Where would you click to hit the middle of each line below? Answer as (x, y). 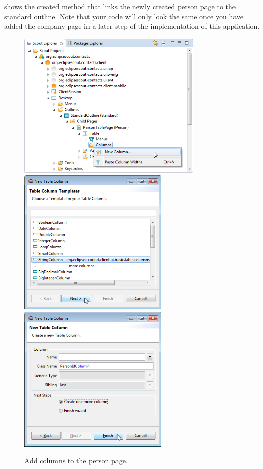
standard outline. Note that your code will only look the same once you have (124, 16)
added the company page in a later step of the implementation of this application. (132, 26)
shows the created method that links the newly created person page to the (120, 6)
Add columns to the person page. (76, 461)
